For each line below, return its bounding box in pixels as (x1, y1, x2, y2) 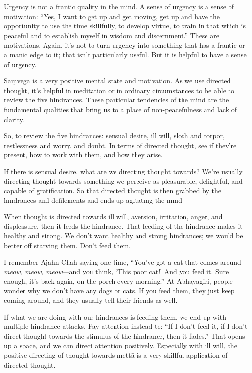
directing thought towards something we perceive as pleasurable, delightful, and (4, 175, 243, 186)
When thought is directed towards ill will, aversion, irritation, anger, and (4, 211, 223, 222)
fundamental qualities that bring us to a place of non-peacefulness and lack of (4, 104, 237, 114)
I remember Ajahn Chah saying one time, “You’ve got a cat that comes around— (4, 256, 248, 267)
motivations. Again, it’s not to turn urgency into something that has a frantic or (4, 40, 245, 50)
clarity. (4, 114, 24, 124)
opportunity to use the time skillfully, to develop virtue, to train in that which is (4, 21, 246, 31)
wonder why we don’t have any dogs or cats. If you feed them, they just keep (4, 285, 235, 296)
